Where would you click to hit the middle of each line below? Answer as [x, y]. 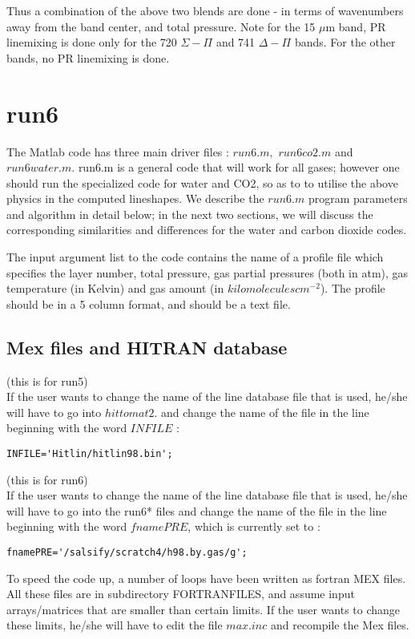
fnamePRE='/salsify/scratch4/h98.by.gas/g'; [127, 553]
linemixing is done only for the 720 [92, 42]
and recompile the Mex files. [340, 625]
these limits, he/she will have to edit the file [115, 625]
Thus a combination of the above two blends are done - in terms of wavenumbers [205, 10]
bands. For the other [345, 42]
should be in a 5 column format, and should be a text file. [149, 303]
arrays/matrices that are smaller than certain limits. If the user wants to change [203, 609]
